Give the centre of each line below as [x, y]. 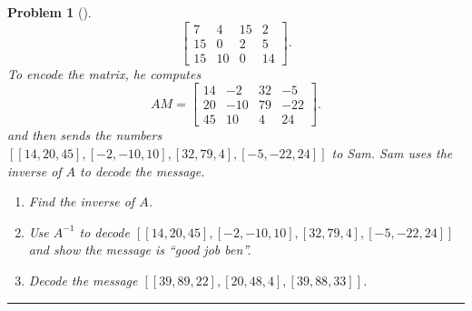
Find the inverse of [82, 201]
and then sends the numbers [85, 135]
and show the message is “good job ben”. [140, 250]
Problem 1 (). [49, 12]
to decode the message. [143, 171]
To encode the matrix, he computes [104, 73]
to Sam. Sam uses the [392, 152]
